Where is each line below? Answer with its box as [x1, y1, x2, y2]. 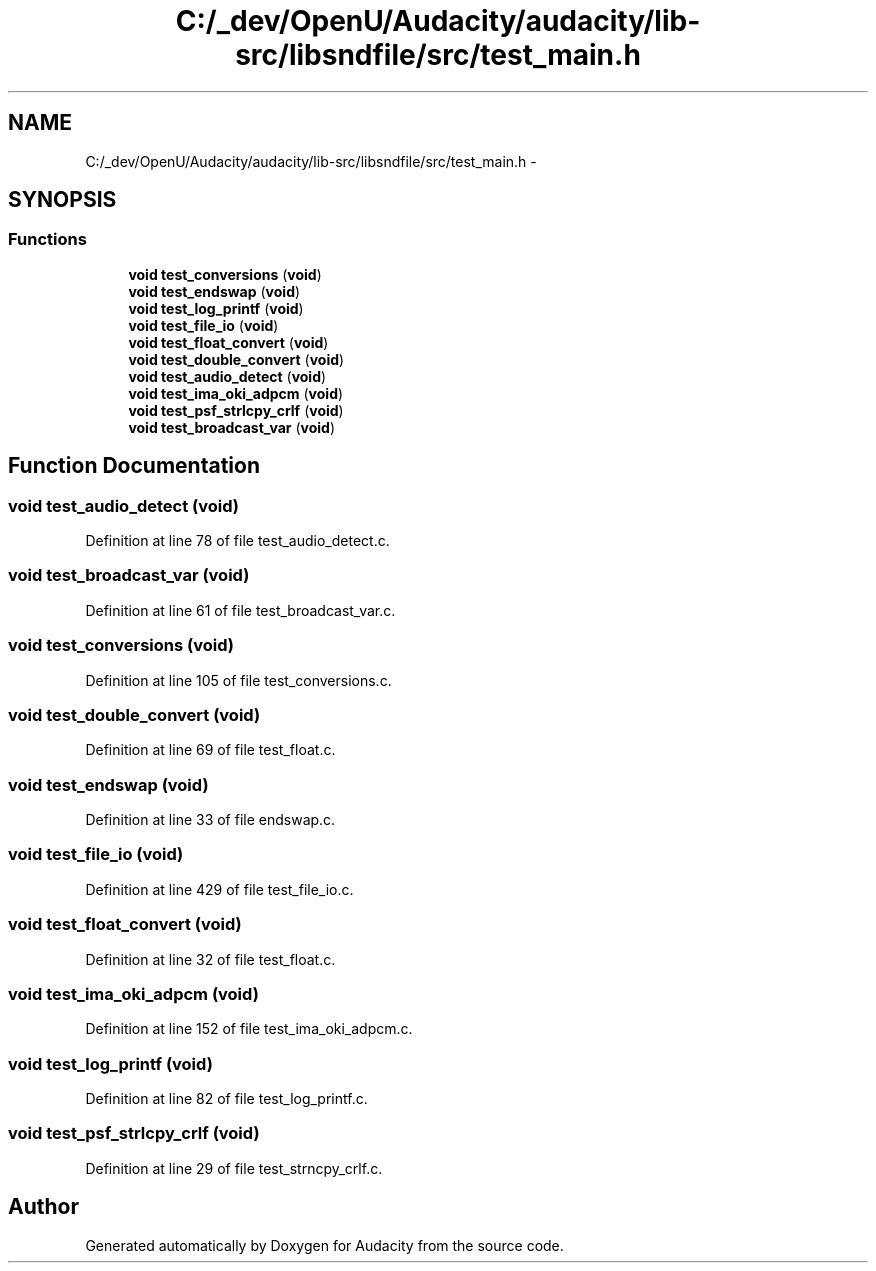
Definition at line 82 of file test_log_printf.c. [85, 1090, 368, 1108]
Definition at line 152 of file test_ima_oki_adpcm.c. [85, 1020, 413, 1038]
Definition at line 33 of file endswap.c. [85, 811, 336, 829]
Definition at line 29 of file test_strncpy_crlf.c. [85, 1159, 383, 1177]
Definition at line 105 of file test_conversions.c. [85, 671, 392, 689]
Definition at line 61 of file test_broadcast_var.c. [85, 601, 396, 619]
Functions [8, 229, 87, 250]
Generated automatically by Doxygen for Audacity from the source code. [85, 1236, 564, 1254]
